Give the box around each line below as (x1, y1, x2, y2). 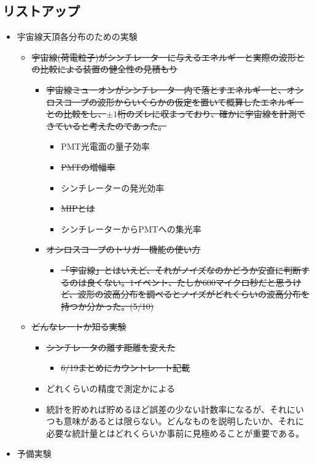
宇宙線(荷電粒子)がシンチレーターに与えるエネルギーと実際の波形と (31, 50, 305, 63)
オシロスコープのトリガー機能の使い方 (46, 243, 201, 256)
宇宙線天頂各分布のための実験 (17, 30, 138, 43)
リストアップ (2, 1, 80, 20)
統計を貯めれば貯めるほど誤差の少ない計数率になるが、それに (46, 402, 296, 415)
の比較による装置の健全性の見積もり (31, 63, 178, 75)
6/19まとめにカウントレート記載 (61, 361, 190, 374)
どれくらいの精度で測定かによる (46, 382, 175, 395)
